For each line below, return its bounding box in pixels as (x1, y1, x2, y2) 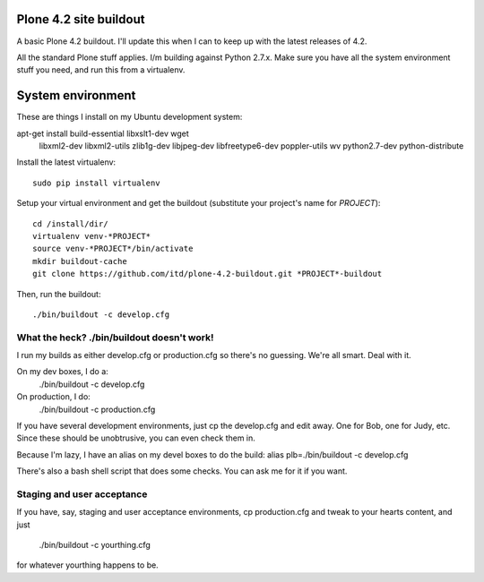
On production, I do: (16, 391, 91, 402)
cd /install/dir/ (32, 218, 108, 228)
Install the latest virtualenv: (16, 157, 117, 167)
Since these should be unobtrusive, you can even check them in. (16, 432, 255, 443)
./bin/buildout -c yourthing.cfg (39, 540, 151, 551)
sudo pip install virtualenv (32, 177, 160, 188)
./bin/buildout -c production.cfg (39, 404, 156, 415)
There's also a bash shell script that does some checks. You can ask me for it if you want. (16, 466, 348, 476)
